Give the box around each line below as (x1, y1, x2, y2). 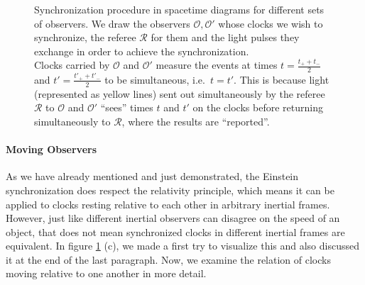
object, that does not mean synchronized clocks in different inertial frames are (6, 224, 345, 239)
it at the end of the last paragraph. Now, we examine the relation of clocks (6, 252, 331, 267)
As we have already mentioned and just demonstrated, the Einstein (6, 169, 299, 184)
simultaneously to (34, 113, 111, 128)
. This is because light (234, 72, 329, 86)
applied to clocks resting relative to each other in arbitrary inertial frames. (6, 196, 330, 211)
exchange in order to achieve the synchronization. (34, 43, 249, 58)
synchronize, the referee (34, 30, 136, 45)
